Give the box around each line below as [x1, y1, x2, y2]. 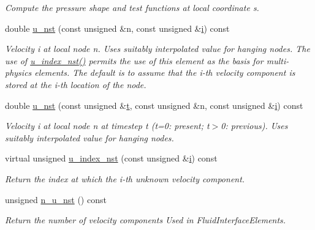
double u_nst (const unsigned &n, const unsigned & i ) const [5, 21, 230, 34]
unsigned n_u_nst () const [5, 193, 107, 206]
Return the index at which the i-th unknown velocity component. [5, 172, 245, 185]
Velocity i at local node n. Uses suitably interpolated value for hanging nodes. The [5, 42, 310, 55]
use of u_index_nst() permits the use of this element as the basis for [5, 54, 264, 67]
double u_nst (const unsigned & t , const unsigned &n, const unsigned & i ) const [5, 98, 303, 111]
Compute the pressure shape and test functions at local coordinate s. [5, 1, 259, 13]
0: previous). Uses [221, 119, 288, 132]
